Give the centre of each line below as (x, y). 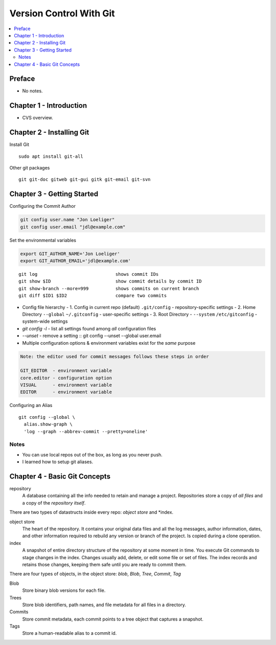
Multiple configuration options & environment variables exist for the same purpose (109, 343)
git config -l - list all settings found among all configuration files (89, 328)
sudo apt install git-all (51, 156)
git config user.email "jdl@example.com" (73, 227)
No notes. (32, 91)
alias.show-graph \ (48, 424)
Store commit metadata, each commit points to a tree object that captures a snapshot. (113, 619)
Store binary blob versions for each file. (64, 590)
